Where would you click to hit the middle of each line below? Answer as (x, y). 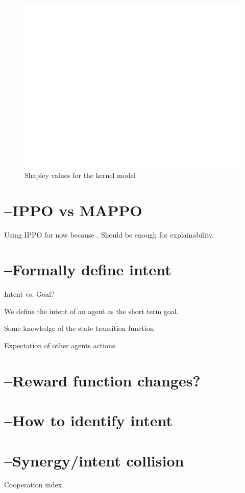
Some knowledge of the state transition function (79, 328)
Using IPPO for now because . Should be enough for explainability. (109, 234)
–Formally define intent (88, 269)
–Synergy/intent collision (94, 460)
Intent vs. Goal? (29, 294)
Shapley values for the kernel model (80, 175)
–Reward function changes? (102, 380)
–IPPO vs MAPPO (73, 210)
